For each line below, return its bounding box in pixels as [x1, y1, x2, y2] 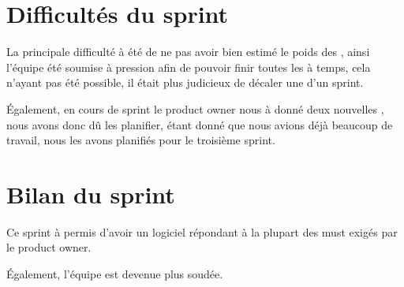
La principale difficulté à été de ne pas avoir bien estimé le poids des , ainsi [6, 43, 370, 60]
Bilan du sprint [6, 177, 175, 210]
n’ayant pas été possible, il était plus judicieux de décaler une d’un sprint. [6, 74, 364, 91]
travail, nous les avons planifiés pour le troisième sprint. [6, 132, 275, 148]
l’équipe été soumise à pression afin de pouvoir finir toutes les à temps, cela [6, 58, 371, 75]
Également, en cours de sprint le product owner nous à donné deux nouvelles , [6, 100, 384, 117]
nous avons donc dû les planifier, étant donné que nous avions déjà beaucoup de [6, 116, 393, 132]
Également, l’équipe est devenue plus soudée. [6, 266, 223, 281]
